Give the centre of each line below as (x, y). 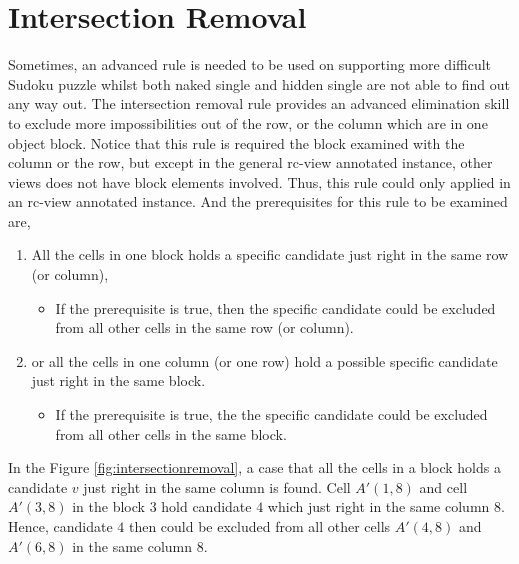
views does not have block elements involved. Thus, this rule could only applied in (259, 181)
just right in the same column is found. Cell (217, 486)
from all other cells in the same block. (171, 433)
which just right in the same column (378, 506)
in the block (108, 506)
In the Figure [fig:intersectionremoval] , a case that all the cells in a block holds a (254, 467)
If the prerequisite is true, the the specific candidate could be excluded (271, 414)
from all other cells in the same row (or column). (204, 327)
